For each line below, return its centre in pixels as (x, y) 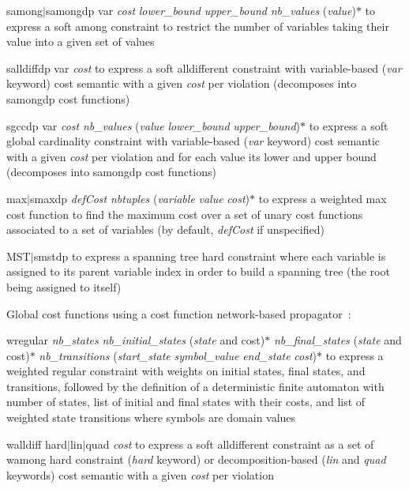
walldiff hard (37, 444)
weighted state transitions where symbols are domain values (151, 418)
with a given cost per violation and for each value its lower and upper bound (191, 156)
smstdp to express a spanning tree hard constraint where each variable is (210, 256)
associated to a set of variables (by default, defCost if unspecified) (165, 229)
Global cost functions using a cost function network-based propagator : (179, 313)
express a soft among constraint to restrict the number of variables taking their (198, 26)
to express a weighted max (323, 198)
